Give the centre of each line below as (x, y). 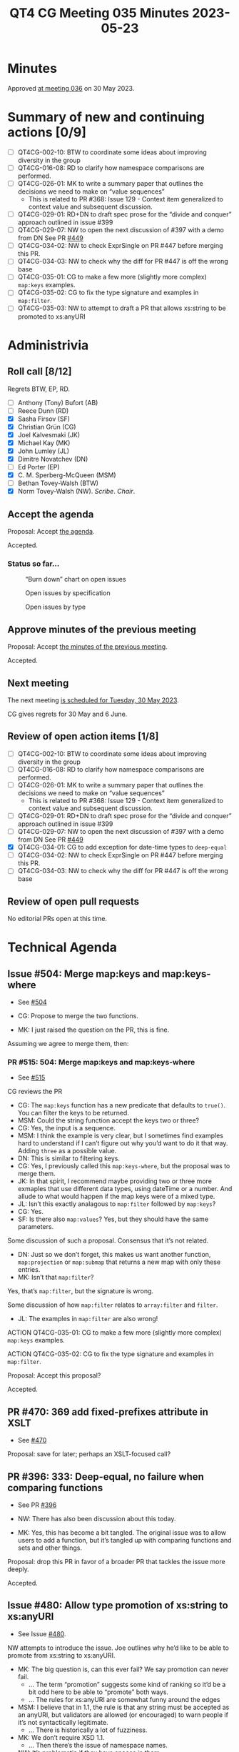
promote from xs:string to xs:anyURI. (61, 1655)
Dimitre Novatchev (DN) (53, 459)
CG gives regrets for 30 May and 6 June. (67, 714)
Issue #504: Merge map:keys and (84, 974)
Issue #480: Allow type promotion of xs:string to (118, 1606)
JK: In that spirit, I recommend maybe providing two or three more (115, 1181)
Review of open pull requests (73, 901)
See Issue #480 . (42, 1633)
